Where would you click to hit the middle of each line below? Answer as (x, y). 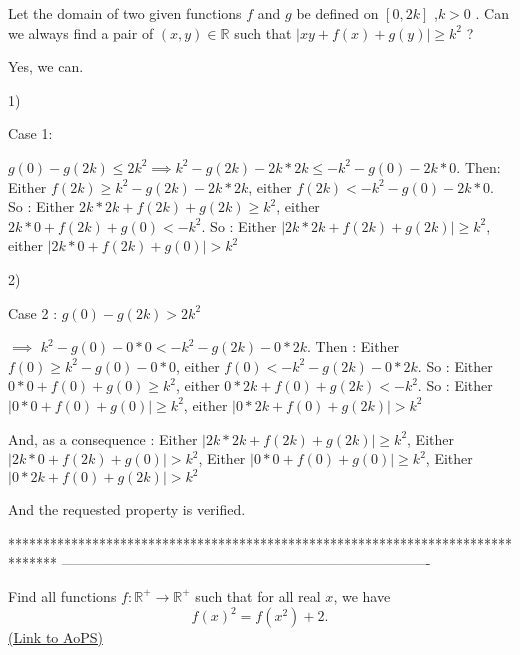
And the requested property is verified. (127, 509)
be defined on (337, 13)
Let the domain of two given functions (125, 13)
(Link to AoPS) (55, 637)
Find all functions (62, 595)
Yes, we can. (46, 66)
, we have (362, 595)
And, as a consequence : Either (103, 438)
